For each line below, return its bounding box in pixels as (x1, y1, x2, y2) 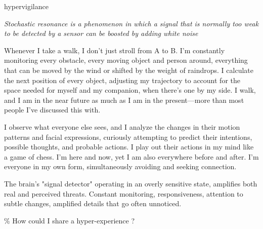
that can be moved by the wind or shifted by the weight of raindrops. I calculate (4, 64, 253, 75)
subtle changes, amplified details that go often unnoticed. (4, 198, 182, 209)
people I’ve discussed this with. (4, 104, 101, 115)
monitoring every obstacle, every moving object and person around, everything (4, 55, 248, 65)
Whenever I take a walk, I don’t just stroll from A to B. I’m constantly (4, 45, 225, 55)
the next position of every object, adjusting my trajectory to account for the (4, 74, 240, 85)
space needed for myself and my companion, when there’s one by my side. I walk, (4, 85, 256, 95)
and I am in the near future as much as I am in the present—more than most (4, 94, 244, 105)
